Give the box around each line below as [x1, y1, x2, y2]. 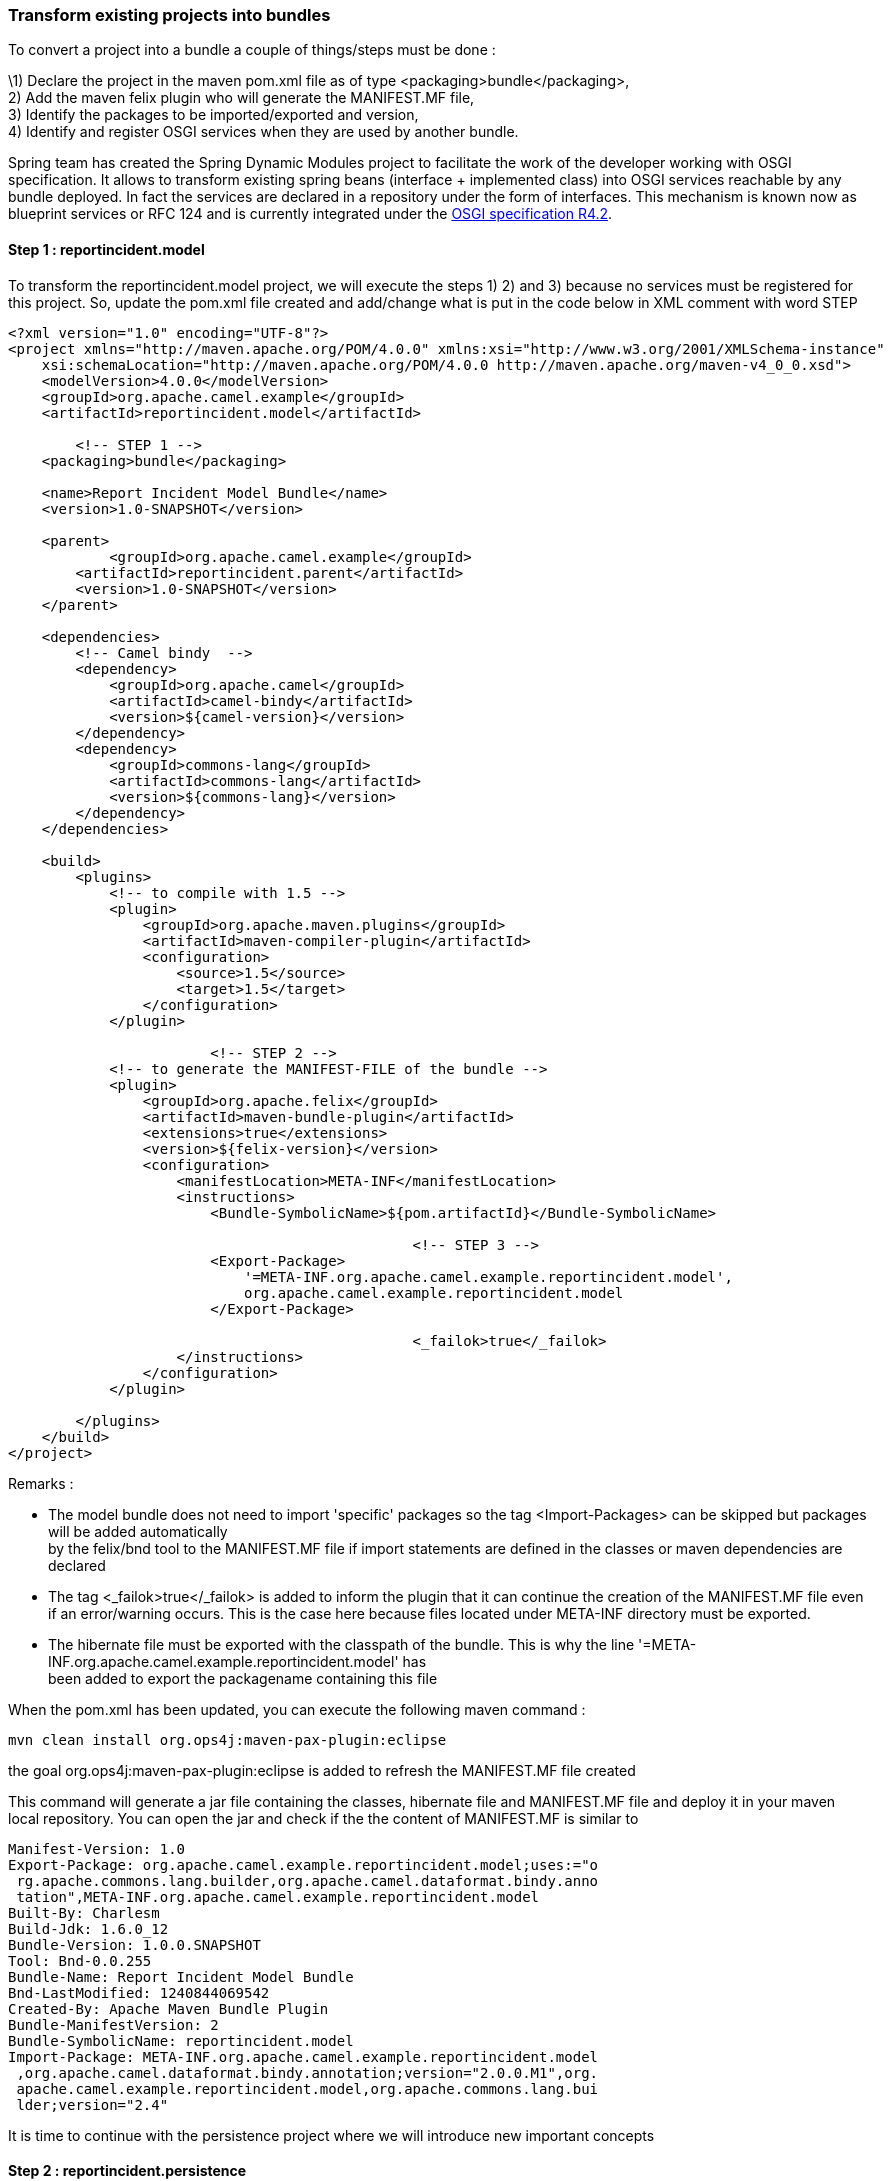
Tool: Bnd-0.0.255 [8, 1952, 152, 1969]
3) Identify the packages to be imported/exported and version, [8, 106, 419, 124]
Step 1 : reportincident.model [8, 240, 205, 258]
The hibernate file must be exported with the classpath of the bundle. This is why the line [48, 1635, 635, 1653]
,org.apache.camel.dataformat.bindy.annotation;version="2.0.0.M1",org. [16, 2064, 599, 2081]
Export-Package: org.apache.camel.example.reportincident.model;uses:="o [8, 1856, 599, 1873]
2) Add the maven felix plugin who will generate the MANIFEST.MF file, [8, 89, 475, 107]
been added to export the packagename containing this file [48, 1669, 438, 1687]
